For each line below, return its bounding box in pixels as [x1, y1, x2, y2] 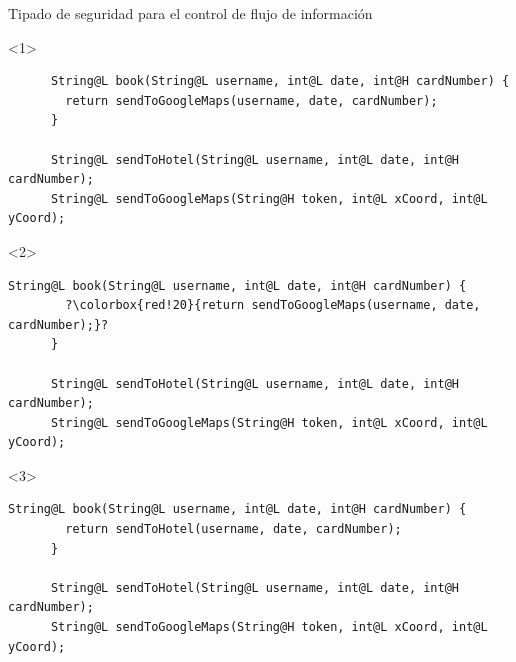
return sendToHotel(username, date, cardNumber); [65, 522, 402, 537]
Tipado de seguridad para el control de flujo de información [8, 3, 373, 23]
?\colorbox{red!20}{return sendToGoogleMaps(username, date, [65, 298, 481, 313]
